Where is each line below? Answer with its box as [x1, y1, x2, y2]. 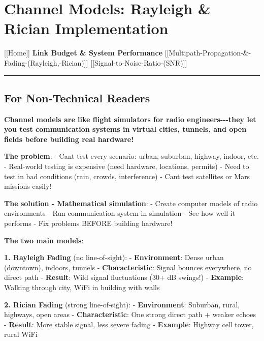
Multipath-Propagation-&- [169, 47, 251, 58]
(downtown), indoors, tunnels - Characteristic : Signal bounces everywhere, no [4, 262, 252, 272]
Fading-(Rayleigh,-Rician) [4, 57, 84, 68]
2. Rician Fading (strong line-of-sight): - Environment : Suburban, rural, [4, 299, 240, 309]
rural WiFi [4, 329, 38, 339]
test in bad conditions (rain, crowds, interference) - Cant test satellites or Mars [4, 170, 250, 181]
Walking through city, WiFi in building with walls [4, 282, 160, 293]
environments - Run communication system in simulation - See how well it [4, 208, 236, 218]
